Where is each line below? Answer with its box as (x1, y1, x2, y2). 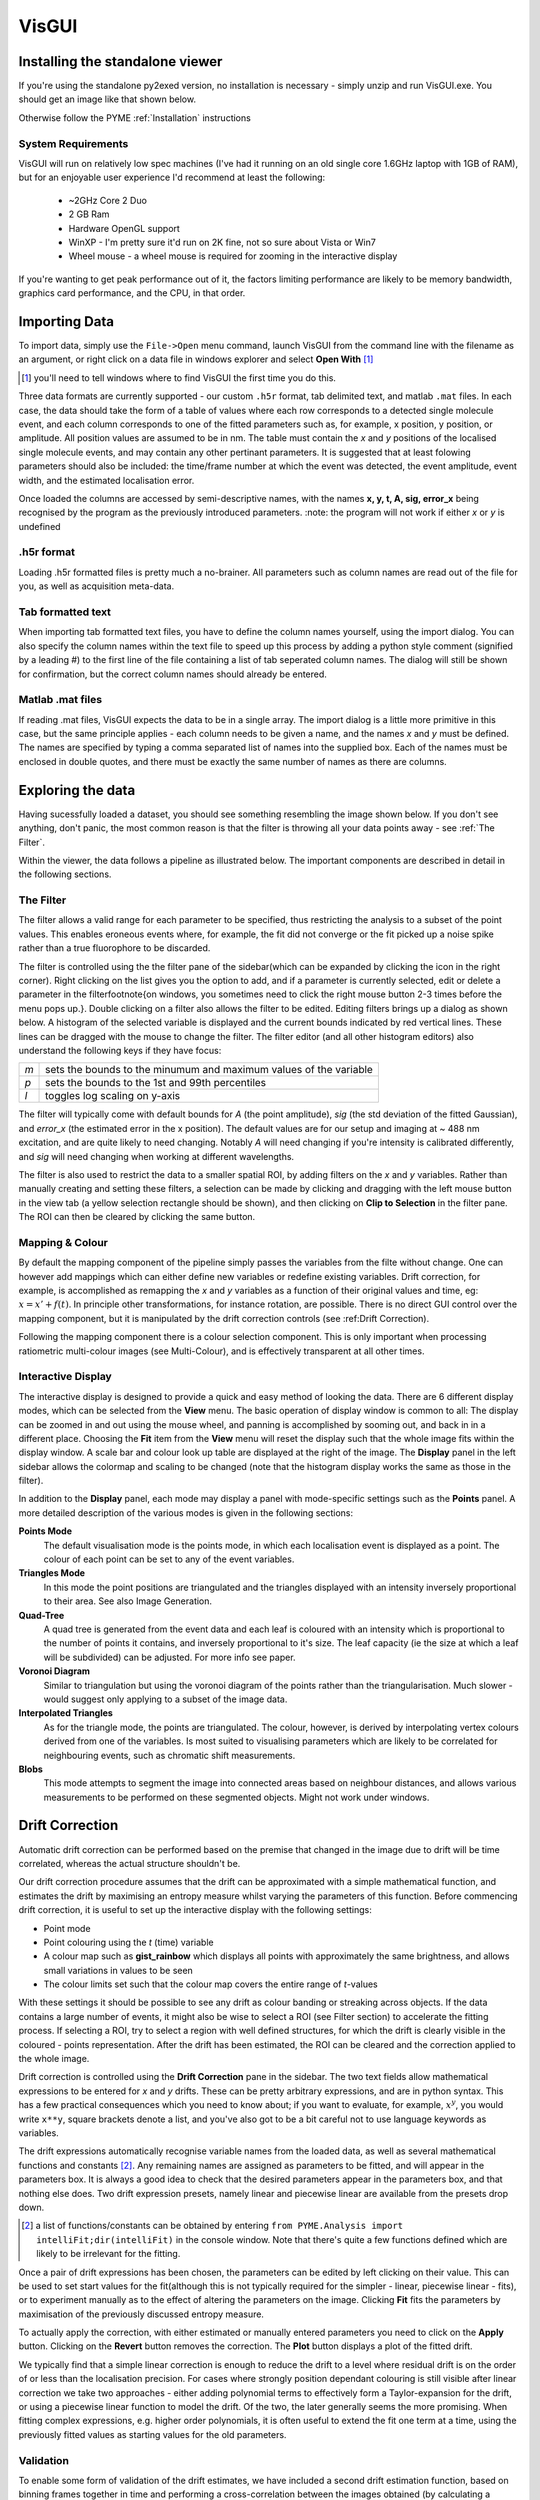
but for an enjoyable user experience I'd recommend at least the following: (18, 171, 326, 184)
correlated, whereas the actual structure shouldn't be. (18, 1857, 241, 1869)
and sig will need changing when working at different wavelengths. (18, 1150, 295, 1162)
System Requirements (18, 136, 129, 150)
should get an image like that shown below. (18, 93, 197, 105)
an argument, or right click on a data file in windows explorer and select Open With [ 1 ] (18, 353, 374, 365)
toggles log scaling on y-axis (45, 1089, 180, 1103)
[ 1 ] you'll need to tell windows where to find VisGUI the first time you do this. (21, 371, 337, 384)
